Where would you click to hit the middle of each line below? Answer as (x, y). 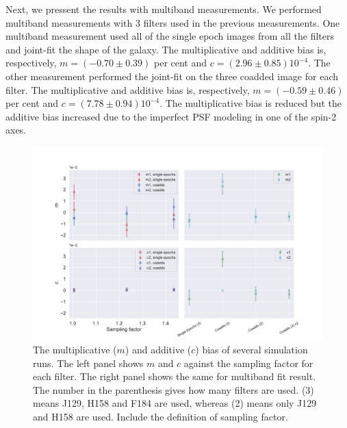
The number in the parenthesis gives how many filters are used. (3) (173, 389)
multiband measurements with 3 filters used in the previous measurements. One (173, 22)
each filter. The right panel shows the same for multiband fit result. (175, 376)
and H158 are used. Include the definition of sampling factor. (160, 416)
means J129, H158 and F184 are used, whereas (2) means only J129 (175, 403)
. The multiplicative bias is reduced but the (250, 103)
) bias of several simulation (252, 349)
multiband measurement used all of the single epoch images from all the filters (170, 36)
